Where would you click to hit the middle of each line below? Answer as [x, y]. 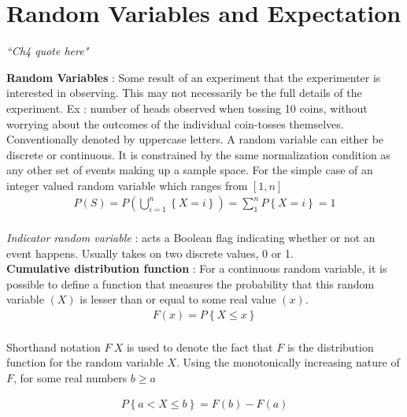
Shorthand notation [54, 346]
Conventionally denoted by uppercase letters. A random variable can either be [195, 139]
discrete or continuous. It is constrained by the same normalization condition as [198, 154]
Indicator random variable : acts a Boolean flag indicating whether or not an [191, 238]
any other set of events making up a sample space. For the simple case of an [190, 170]
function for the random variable [85, 362]
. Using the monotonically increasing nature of [288, 362]
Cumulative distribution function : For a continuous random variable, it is [197, 268]
